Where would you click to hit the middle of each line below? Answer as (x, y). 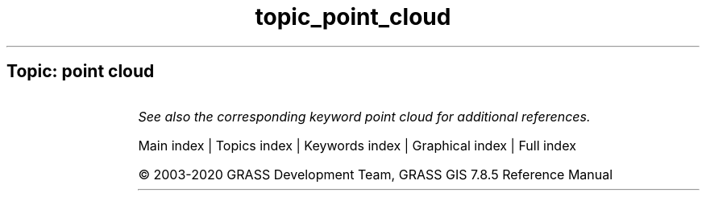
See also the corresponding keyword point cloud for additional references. (364, 116)
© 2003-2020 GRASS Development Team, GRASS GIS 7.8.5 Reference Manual (376, 174)
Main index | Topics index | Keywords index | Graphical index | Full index (357, 145)
